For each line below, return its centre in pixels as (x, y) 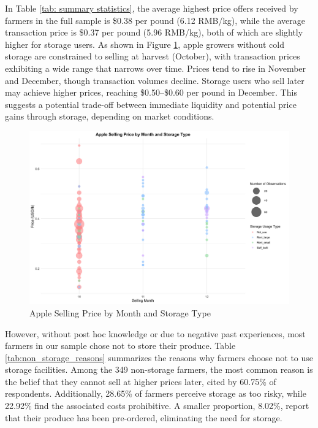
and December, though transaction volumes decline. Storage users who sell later (155, 80)
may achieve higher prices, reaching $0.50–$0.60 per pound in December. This (151, 92)
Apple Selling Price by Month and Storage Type (120, 312)
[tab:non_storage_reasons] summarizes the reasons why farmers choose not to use (159, 357)
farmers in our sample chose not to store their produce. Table (120, 346)
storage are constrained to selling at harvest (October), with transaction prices (153, 56)
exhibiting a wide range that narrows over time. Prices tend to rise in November (156, 68)
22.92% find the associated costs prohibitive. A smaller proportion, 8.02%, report (157, 406)
